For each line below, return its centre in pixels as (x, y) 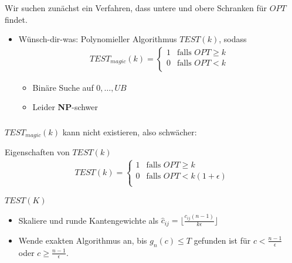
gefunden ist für (222, 240)
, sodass (233, 39)
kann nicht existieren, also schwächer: (130, 131)
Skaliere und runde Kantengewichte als (88, 220)
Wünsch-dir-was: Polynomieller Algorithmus (98, 39)
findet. (16, 19)
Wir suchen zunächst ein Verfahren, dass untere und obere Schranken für (136, 7)
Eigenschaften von (37, 152)
